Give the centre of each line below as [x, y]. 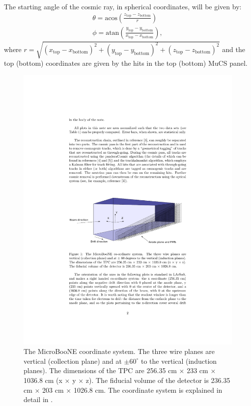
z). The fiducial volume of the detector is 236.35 [158, 380]
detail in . [38, 399]
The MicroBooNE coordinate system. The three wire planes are [119, 351]
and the [234, 49]
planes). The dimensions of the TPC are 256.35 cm [100, 370]
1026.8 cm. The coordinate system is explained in [148, 390]
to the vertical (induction [179, 361]
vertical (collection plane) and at [73, 361]
